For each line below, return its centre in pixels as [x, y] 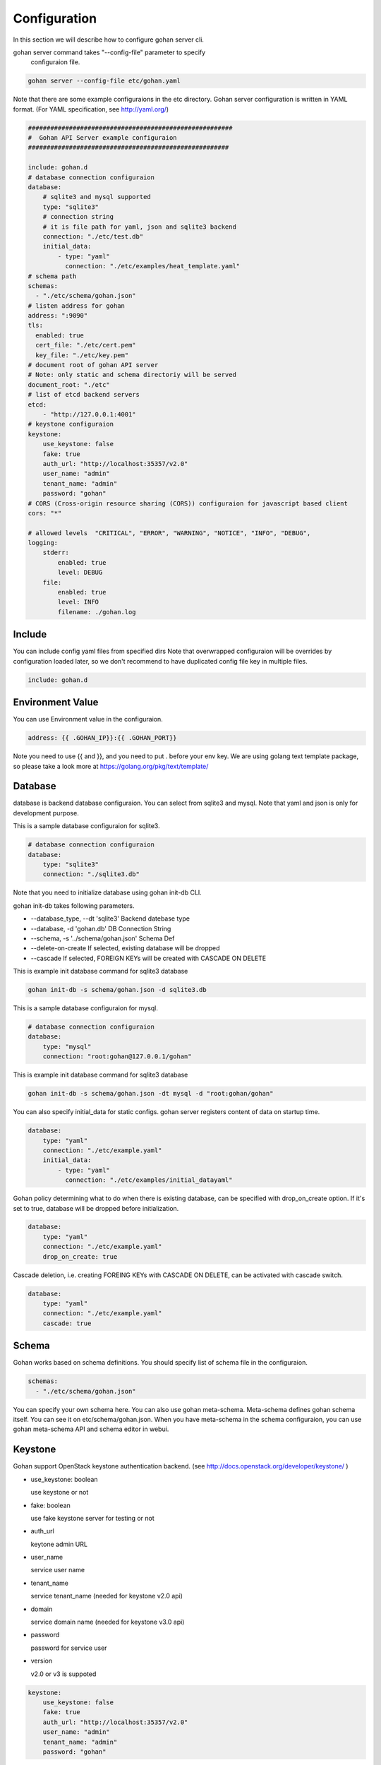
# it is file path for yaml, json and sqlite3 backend [139, 227]
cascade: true [67, 1323]
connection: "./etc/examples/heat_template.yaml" [152, 266]
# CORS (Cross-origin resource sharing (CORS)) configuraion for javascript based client [188, 503]
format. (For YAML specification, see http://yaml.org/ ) [91, 109]
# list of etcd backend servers [84, 395]
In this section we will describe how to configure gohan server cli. [109, 40]
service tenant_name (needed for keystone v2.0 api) [107, 1596]
